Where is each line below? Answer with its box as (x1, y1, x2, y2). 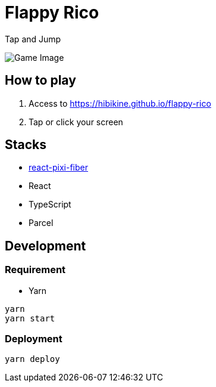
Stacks (5, 137, 47, 153)
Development (5, 238, 86, 253)
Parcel (29, 218, 54, 228)
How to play (5, 73, 76, 88)
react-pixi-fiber (29, 162, 88, 173)
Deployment (5, 333, 62, 345)
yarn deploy (5, 354, 60, 364)
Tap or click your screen (29, 116, 123, 127)
